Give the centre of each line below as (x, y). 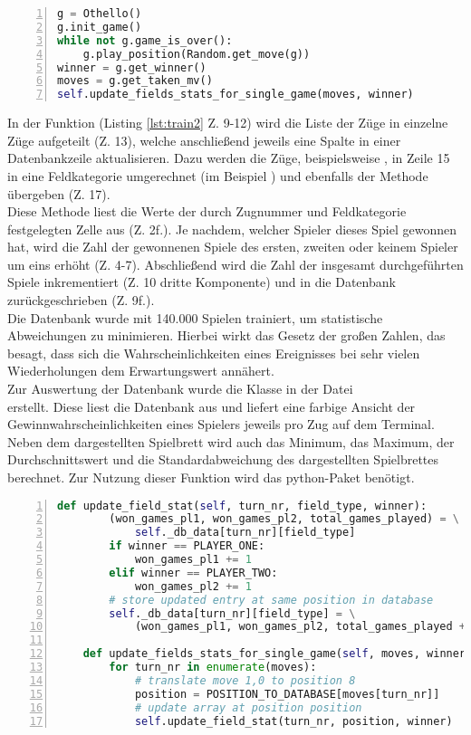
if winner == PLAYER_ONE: (187, 546)
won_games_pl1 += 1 (193, 560)
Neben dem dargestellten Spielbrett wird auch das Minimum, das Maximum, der (231, 441)
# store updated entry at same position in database (271, 600)
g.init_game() (100, 27)
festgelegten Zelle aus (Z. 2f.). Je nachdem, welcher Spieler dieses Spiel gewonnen (232, 229)
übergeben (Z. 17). (59, 193)
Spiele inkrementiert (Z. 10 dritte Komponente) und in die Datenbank (202, 282)
